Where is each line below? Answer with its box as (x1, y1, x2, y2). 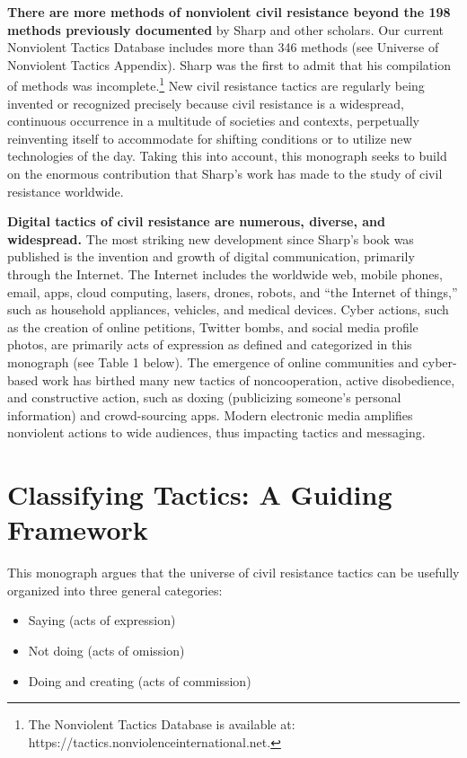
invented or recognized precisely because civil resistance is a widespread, (7, 93, 404, 112)
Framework (7, 511, 148, 548)
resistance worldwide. (7, 181, 124, 200)
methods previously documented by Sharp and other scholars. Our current (7, 20, 445, 39)
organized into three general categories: (7, 580, 223, 599)
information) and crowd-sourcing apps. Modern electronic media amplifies (7, 405, 413, 424)
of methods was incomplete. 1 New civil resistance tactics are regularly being (7, 74, 425, 95)
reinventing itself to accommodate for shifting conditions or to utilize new (7, 128, 412, 147)
